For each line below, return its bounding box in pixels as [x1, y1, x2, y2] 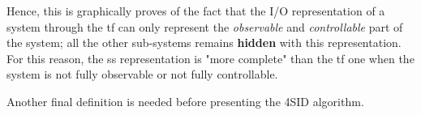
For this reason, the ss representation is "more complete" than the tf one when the [6, 49, 415, 66]
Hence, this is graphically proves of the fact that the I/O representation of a [6, 2, 385, 19]
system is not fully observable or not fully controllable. [6, 66, 278, 83]
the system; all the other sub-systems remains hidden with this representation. [6, 34, 402, 51]
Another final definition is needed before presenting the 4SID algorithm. [6, 92, 364, 109]
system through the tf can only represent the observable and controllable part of [6, 18, 403, 35]
